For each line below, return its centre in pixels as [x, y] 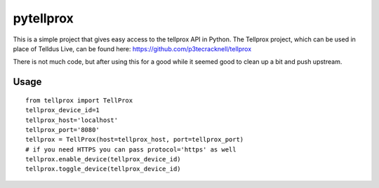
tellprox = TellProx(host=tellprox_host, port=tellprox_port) [135, 140]
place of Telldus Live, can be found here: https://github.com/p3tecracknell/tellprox [132, 48]
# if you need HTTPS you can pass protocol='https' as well [131, 149]
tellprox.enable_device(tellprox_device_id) [104, 159]
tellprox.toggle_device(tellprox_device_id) [104, 169]
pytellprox [43, 18]
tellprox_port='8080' [62, 129]
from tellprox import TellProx [79, 100]
